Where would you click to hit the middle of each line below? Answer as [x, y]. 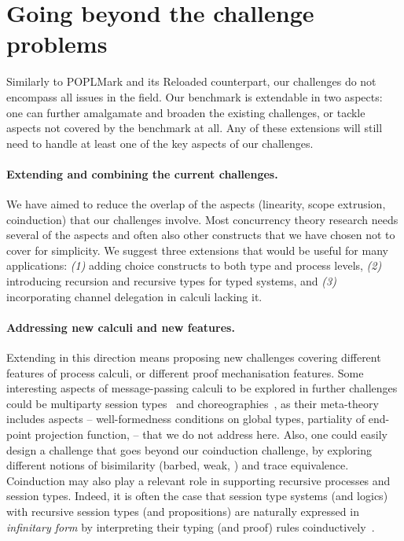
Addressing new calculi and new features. [121, 327]
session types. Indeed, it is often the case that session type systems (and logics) [197, 496]
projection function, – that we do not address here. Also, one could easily [211, 434]
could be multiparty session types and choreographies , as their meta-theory [193, 403]
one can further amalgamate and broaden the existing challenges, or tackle [186, 112]
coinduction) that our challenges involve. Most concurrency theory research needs [202, 219]
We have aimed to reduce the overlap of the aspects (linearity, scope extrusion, [196, 204]
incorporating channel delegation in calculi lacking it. [134, 296]
